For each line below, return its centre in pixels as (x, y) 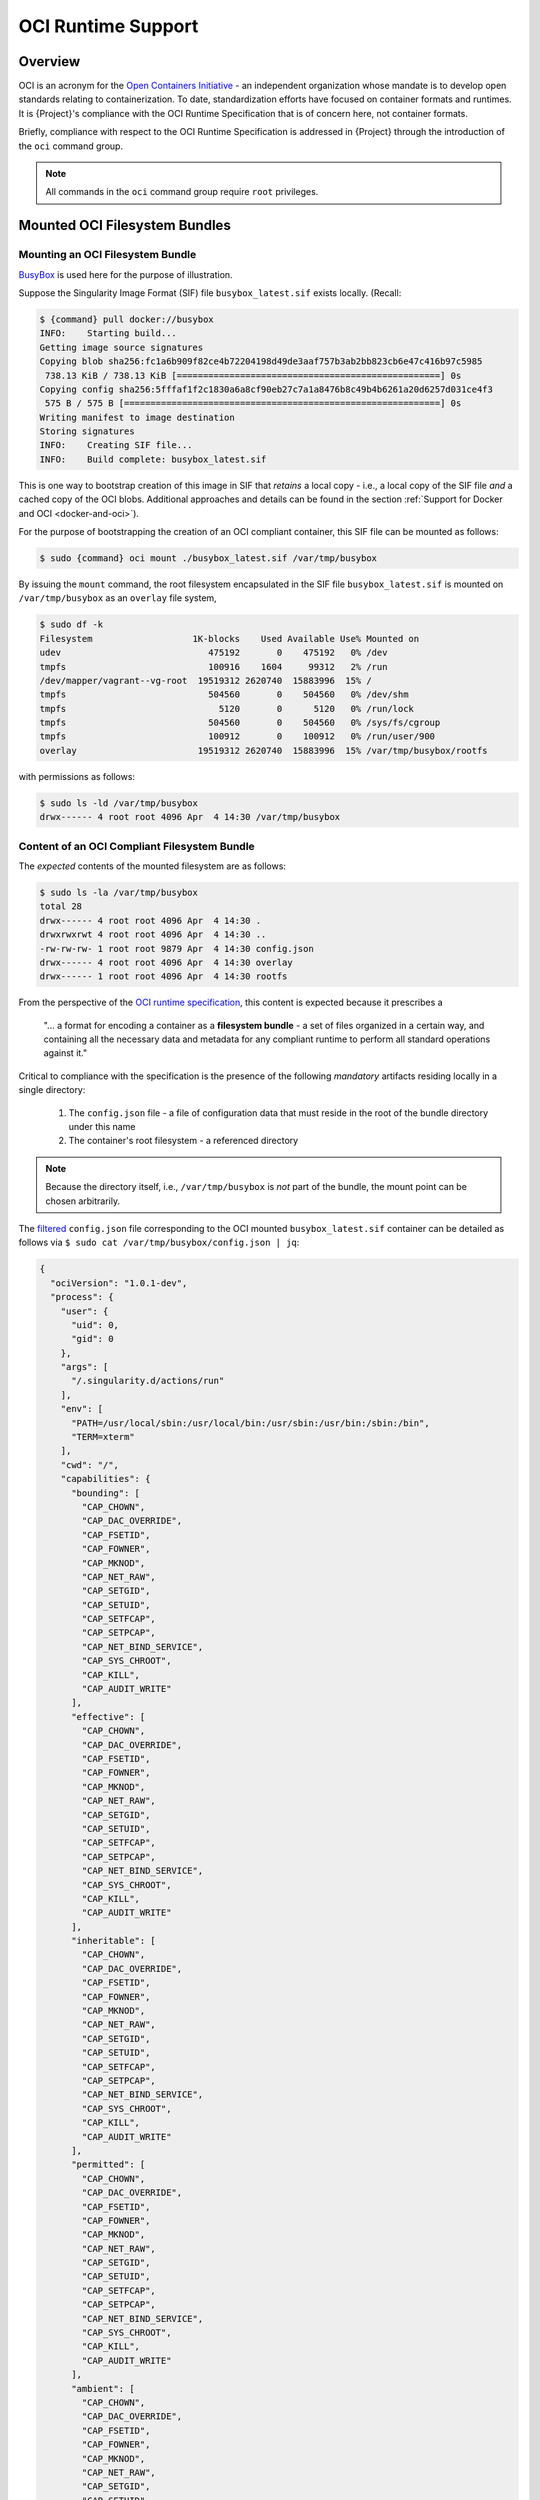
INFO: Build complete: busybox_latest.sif (153, 459)
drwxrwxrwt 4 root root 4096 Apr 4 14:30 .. (153, 934)
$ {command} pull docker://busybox (126, 319)
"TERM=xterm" (103, 1437)
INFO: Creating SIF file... (116, 445)
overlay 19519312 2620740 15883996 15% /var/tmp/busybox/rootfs (264, 750)
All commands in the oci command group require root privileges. (182, 192)
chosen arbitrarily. (82, 1201)
